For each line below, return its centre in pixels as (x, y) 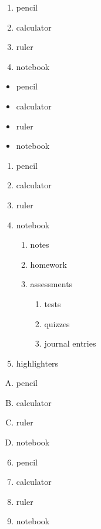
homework (48, 264)
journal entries (70, 343)
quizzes (57, 323)
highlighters (37, 363)
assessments (51, 284)
